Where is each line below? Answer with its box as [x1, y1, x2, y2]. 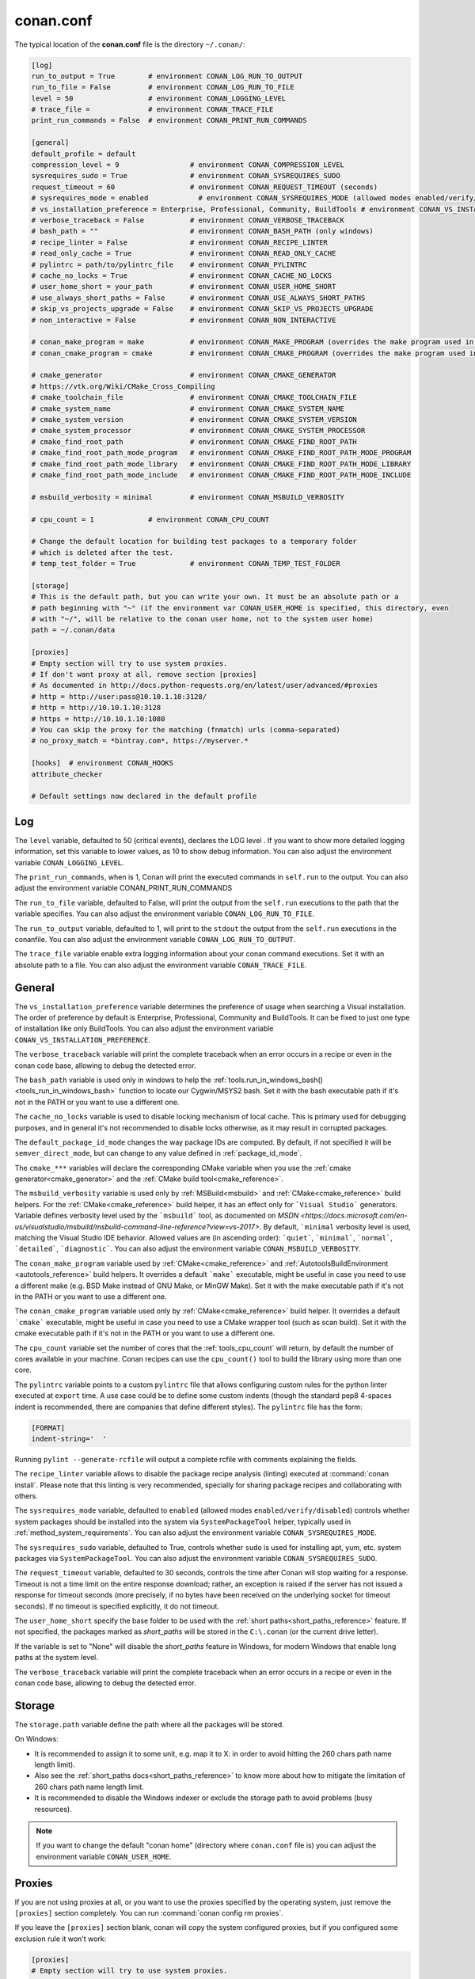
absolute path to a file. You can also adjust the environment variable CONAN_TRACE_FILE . [14, 960, 307, 970]
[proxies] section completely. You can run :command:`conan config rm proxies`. [14, 1909, 284, 1918]
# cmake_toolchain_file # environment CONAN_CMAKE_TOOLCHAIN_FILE [31, 393, 358, 402]
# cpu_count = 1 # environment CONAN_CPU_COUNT [31, 515, 270, 524]
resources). [34, 1804, 72, 1814]
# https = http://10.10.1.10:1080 [31, 714, 165, 724]
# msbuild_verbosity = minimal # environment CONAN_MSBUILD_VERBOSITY [31, 492, 344, 502]
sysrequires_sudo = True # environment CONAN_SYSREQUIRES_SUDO [31, 171, 340, 180]
